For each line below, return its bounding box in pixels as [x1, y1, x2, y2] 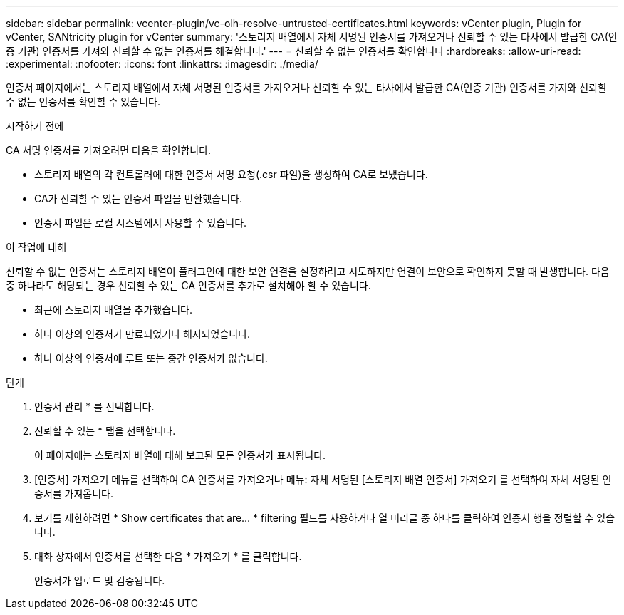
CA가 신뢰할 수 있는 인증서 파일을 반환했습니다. [34, 192, 242, 205]
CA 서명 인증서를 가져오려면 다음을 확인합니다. [6, 144, 212, 156]
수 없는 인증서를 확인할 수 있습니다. [6, 95, 160, 108]
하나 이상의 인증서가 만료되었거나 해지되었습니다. [34, 328, 251, 340]
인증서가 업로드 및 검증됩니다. [34, 574, 165, 586]
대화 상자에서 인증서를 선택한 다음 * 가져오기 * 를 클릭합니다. [34, 550, 302, 562]
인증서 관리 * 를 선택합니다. [34, 400, 155, 413]
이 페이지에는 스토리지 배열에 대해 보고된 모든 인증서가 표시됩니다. [34, 449, 326, 461]
